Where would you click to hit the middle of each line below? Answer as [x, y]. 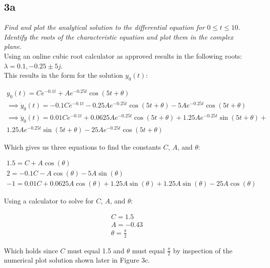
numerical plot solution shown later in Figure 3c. [77, 260]
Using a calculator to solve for [49, 201]
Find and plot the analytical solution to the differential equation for [104, 27]
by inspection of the [203, 250]
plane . [13, 46]
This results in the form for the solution [63, 75]
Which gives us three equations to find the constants [83, 146]
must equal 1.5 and [96, 250]
